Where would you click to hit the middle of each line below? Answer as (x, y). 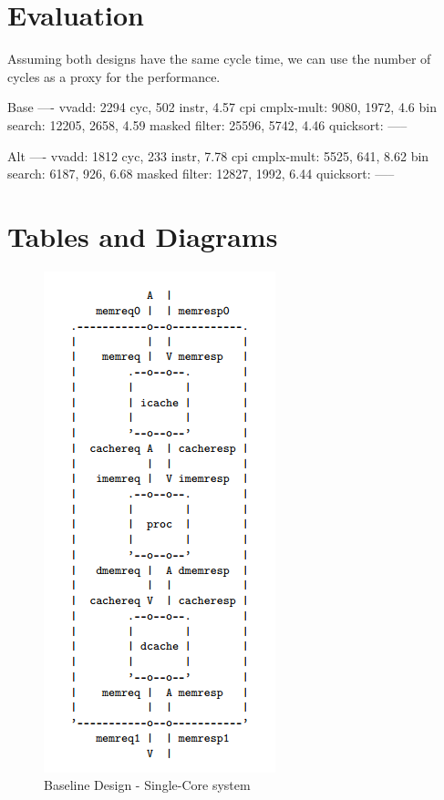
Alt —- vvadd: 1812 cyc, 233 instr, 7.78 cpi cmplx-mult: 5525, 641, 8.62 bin (218, 155)
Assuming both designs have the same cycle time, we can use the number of (219, 59)
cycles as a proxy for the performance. (114, 76)
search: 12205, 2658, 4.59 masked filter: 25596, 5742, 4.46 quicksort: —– (207, 124)
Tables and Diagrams (143, 236)
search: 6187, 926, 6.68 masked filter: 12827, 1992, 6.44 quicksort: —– (201, 174)
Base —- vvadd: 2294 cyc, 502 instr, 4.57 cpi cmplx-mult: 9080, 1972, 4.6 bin (222, 107)
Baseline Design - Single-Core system (147, 785)
